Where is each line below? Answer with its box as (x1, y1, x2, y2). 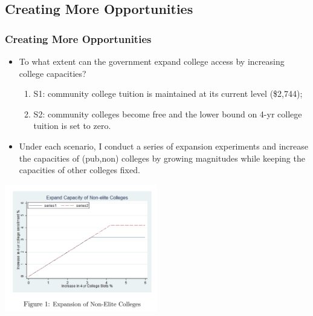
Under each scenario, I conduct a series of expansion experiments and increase (19, 139, 308, 152)
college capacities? (19, 67, 86, 79)
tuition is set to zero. (33, 119, 111, 132)
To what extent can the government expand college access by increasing (19, 55, 285, 67)
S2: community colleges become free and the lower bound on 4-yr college (33, 107, 302, 120)
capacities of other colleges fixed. (19, 163, 140, 176)
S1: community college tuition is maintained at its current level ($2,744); (33, 87, 303, 100)
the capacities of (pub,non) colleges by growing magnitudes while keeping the (19, 151, 305, 164)
